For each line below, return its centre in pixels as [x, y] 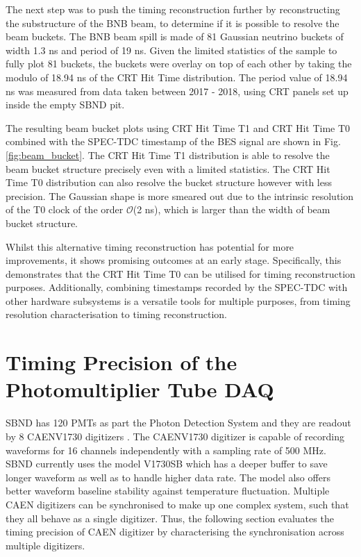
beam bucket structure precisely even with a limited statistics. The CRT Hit [168, 168]
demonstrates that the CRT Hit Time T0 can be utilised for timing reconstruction [180, 273]
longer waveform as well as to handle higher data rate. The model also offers [168, 477]
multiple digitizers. [45, 545]
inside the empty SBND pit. [65, 105]
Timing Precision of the [121, 362]
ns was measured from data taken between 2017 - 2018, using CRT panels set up [177, 91]
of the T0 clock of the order [65, 209]
